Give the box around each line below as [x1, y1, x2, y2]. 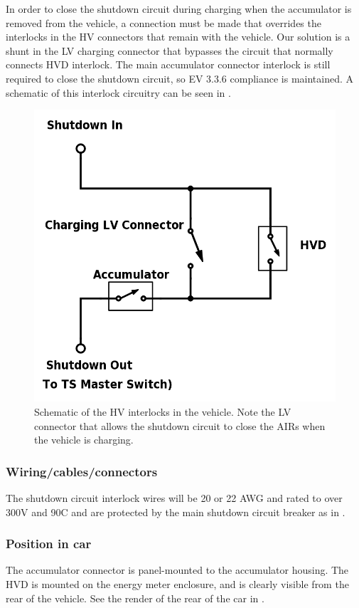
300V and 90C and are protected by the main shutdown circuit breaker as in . [6, 504, 345, 519]
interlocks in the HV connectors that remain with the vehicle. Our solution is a [6, 29, 350, 44]
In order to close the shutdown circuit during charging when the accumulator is [6, 1, 352, 16]
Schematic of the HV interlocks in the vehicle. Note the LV [34, 404, 291, 419]
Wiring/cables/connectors [6, 462, 158, 480]
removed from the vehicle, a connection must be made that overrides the [6, 15, 321, 30]
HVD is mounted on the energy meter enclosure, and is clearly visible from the [6, 577, 349, 592]
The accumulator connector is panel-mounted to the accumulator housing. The [6, 562, 349, 577]
